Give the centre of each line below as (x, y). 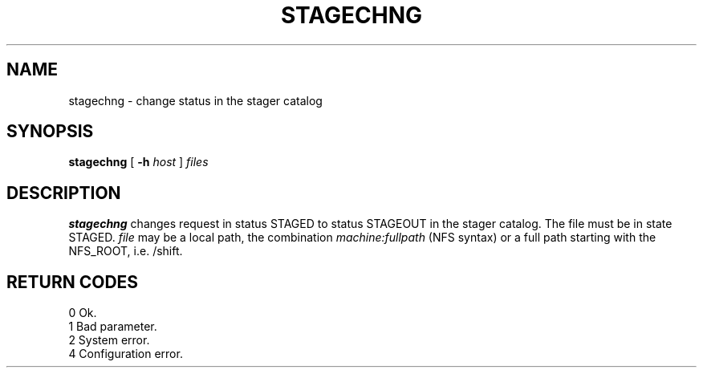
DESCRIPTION (64, 193)
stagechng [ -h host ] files (138, 162)
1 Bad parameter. (113, 327)
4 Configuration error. (126, 354)
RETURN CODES (73, 282)
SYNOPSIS (50, 132)
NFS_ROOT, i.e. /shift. (126, 251)
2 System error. (109, 340)
